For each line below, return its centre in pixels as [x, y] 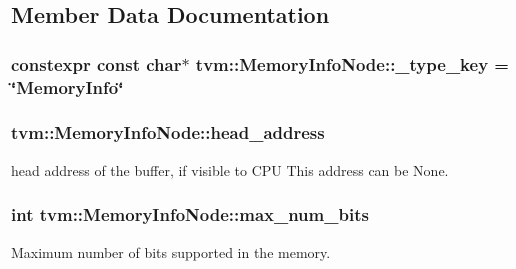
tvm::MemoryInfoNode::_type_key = [352, 63]
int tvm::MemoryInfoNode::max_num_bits [190, 214]
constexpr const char [96, 63]
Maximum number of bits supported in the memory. [171, 251]
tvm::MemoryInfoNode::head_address [168, 132]
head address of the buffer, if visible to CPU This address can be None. [230, 169]
